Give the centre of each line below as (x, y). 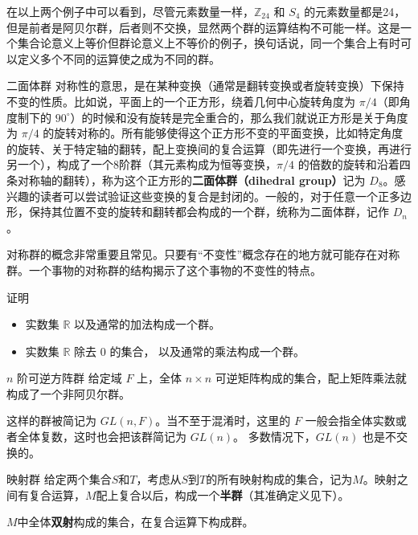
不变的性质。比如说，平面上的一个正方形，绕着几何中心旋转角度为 (181, 101)
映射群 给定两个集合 (59, 479)
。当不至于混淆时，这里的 (223, 421)
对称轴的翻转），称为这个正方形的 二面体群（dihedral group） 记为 (191, 180)
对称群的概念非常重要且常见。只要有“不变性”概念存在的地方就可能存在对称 (203, 254)
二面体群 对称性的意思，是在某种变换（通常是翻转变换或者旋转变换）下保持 (205, 86)
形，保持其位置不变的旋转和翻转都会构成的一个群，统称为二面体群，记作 (198, 212)
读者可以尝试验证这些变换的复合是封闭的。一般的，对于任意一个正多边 (225, 196)
